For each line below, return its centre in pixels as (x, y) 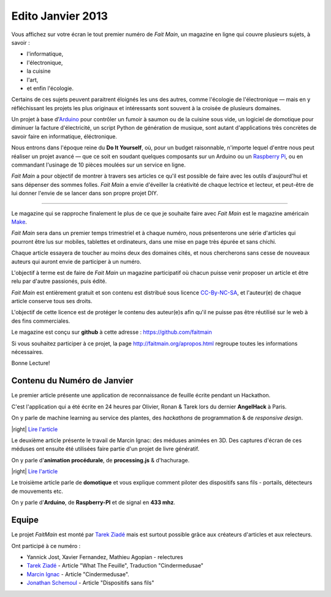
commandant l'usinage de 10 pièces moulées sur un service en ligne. (99, 165)
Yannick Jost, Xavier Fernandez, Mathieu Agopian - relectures (105, 557)
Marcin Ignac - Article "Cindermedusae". (78, 574)
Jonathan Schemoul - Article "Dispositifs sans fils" (90, 583)
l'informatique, (45, 54)
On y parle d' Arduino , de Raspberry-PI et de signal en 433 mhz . (93, 503)
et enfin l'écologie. (50, 88)
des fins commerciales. (41, 321)
